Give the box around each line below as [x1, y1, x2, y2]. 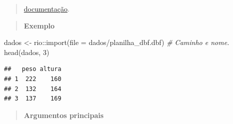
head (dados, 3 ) [4, 46, 49, 57]
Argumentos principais [23, 109, 104, 120]
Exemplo [23, 20, 55, 30]
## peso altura [4, 65, 61, 73]
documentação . [23, 3, 69, 13]
